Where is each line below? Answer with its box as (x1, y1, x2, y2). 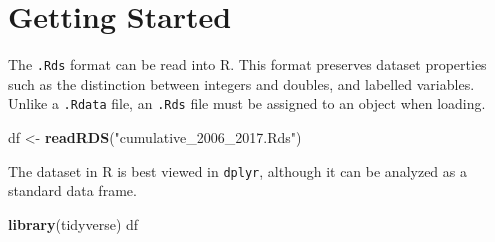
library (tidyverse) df (8, 213, 139, 234)
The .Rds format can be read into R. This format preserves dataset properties (8, 54, 487, 75)
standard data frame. (8, 180, 137, 201)
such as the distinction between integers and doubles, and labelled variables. (8, 73, 475, 94)
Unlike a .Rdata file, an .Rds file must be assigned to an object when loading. (8, 93, 486, 114)
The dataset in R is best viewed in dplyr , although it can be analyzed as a (8, 160, 467, 181)
